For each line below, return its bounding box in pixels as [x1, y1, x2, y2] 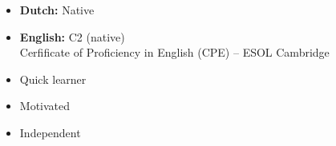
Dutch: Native [19, 2, 95, 18]
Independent [19, 124, 81, 140]
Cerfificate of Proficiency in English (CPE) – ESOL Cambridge [19, 44, 330, 61]
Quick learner [19, 70, 87, 87]
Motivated [19, 97, 71, 114]
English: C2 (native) [19, 28, 125, 45]
